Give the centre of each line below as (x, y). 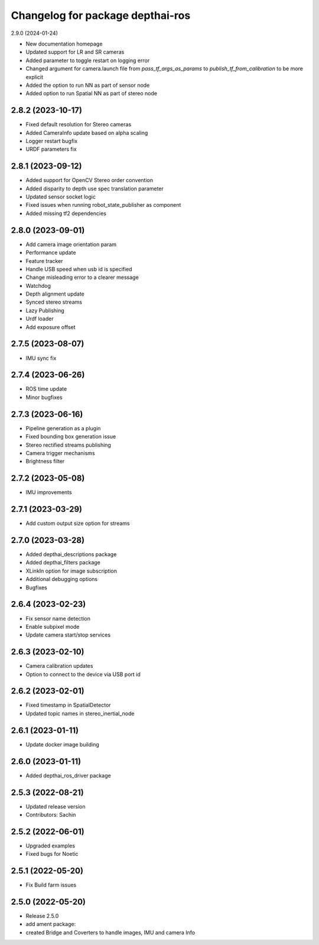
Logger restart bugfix (52, 141)
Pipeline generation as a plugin (63, 428)
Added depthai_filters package (63, 563)
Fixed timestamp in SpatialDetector (69, 705)
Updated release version (56, 806)
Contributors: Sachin (51, 814)
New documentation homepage (64, 44)
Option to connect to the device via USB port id (83, 674)
